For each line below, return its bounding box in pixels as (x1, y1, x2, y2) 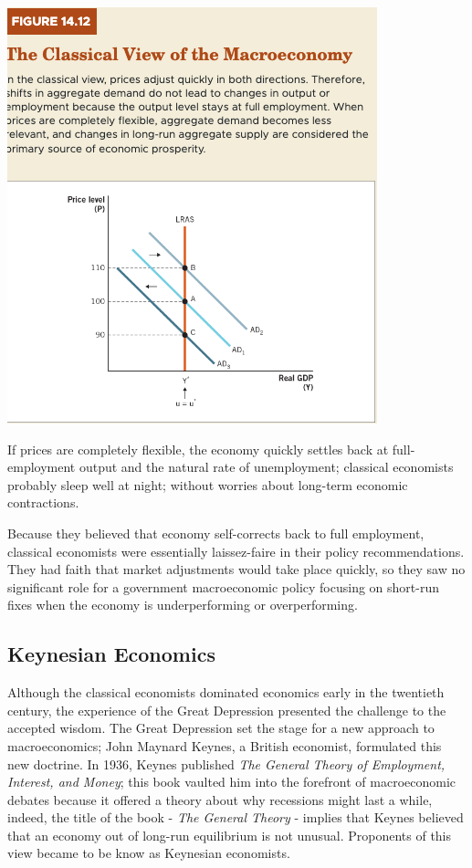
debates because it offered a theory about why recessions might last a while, (7, 790, 433, 809)
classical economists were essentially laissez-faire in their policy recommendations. (7, 541, 465, 560)
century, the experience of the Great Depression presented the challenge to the (7, 700, 446, 719)
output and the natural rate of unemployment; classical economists (79, 457, 454, 476)
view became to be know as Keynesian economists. (7, 843, 290, 863)
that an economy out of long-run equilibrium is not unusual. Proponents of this (7, 825, 452, 844)
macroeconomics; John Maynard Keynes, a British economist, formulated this (7, 736, 442, 755)
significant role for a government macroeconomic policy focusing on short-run (7, 577, 439, 596)
